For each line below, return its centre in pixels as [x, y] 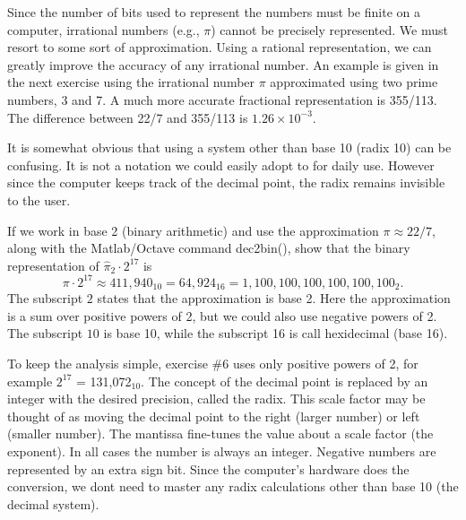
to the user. [39, 199]
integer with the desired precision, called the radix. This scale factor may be [216, 399]
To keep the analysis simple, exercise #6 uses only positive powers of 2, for [213, 364]
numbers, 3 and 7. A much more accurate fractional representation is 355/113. [222, 99]
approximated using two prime [354, 82]
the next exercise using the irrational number [131, 82]
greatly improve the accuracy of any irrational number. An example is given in [223, 64]
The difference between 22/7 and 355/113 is [128, 117]
